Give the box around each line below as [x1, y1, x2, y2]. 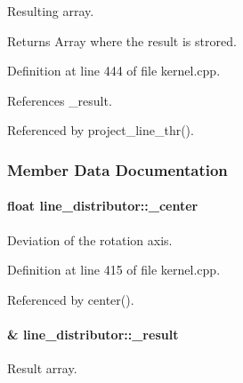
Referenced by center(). [7, 290, 134, 308]
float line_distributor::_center [7, 196, 198, 215]
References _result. [7, 91, 112, 109]
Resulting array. [7, 2, 94, 20]
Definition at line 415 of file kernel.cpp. [7, 260, 221, 279]
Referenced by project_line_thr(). [7, 121, 194, 140]
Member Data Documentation [7, 158, 228, 180]
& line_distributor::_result [7, 324, 179, 343]
